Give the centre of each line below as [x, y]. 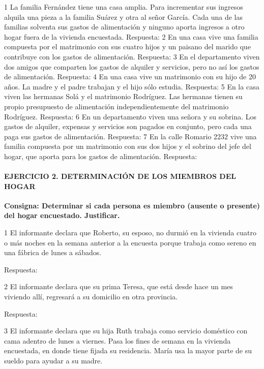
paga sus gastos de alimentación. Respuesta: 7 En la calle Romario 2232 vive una [130, 136]
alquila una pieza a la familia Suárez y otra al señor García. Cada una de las [124, 17]
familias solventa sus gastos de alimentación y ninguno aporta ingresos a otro [124, 27]
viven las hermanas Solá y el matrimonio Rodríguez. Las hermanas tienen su [123, 96]
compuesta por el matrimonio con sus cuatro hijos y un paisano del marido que [128, 47]
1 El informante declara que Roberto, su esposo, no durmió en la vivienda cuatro [130, 233]
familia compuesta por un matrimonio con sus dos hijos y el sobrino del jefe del [128, 146]
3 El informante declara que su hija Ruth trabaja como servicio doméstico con [126, 331]
